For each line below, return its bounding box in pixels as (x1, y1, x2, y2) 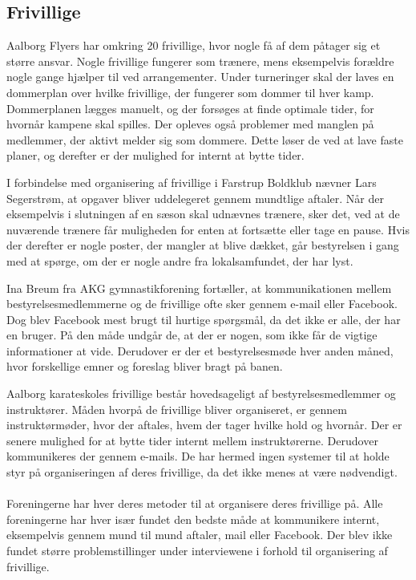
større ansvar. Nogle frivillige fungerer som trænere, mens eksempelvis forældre (6, 52, 394, 69)
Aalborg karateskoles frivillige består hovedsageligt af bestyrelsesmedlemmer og (6, 385, 396, 402)
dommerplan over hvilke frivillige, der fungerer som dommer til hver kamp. (6, 83, 374, 100)
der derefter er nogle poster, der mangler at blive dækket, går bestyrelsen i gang (6, 237, 399, 253)
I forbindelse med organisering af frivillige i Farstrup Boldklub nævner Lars (6, 173, 377, 190)
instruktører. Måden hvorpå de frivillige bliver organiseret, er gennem (6, 400, 347, 417)
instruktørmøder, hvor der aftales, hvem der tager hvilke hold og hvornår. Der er (6, 416, 402, 433)
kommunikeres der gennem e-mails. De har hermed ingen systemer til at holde (6, 448, 390, 464)
